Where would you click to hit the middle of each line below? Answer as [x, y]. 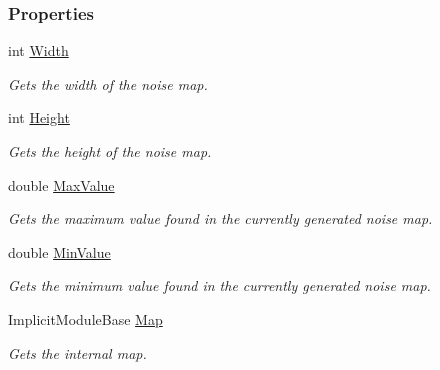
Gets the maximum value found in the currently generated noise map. [220, 218]
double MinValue [59, 251]
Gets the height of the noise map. [110, 151]
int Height [39, 117]
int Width [38, 50]
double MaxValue [61, 184]
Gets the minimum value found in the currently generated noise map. [219, 285]
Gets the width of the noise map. [108, 83]
